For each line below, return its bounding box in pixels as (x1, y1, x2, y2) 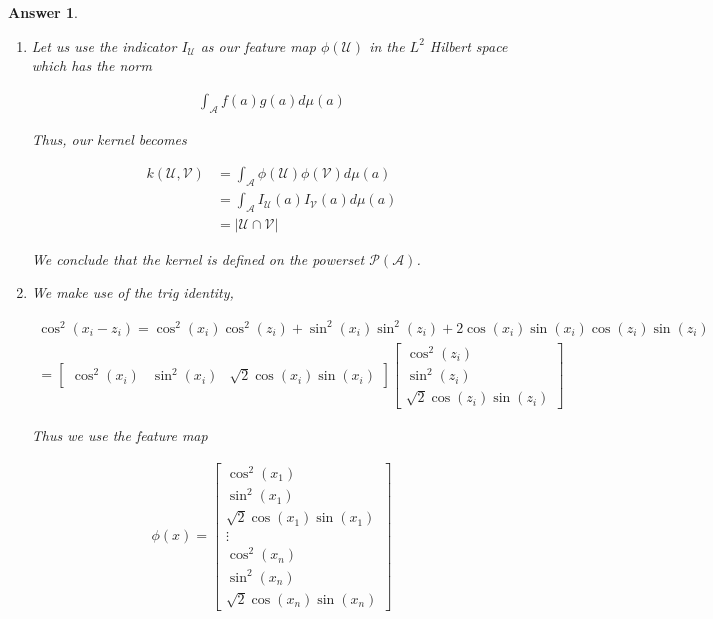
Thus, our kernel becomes (31, 128, 187, 149)
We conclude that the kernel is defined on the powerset (31, 248, 365, 269)
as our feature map (200, 35, 316, 56)
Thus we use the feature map (31, 425, 208, 446)
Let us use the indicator (31, 35, 177, 56)
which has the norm (31, 55, 152, 76)
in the (369, 35, 405, 56)
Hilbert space (429, 35, 508, 56)
